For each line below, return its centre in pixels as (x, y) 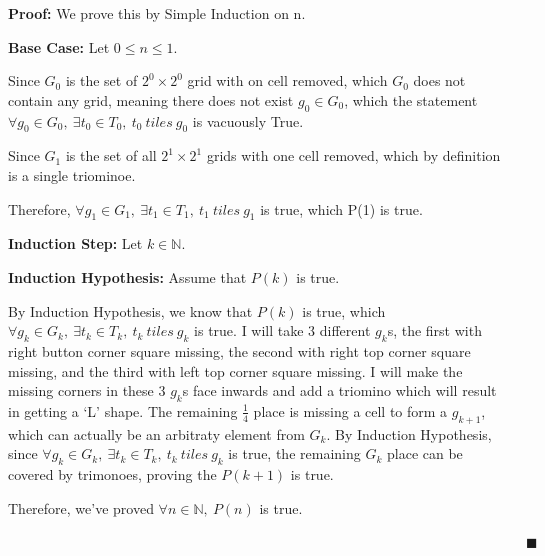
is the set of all (111, 155)
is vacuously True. (248, 120)
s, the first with (434, 330)
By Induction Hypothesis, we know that (130, 310)
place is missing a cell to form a (350, 410)
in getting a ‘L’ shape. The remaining (123, 410)
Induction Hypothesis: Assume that (127, 276)
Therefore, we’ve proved (81, 507)
